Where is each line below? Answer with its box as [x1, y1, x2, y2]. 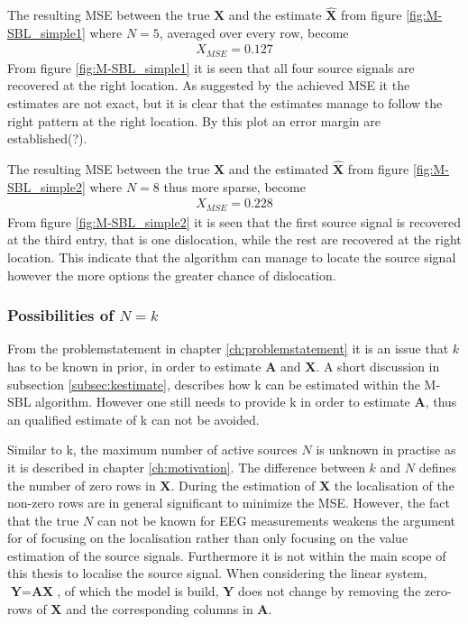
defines [418, 457, 456, 476]
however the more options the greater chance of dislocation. [7, 265, 336, 284]
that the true [7, 510, 79, 529]
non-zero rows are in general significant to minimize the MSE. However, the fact [7, 493, 450, 512]
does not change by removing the [238, 582, 421, 601]
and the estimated [228, 160, 329, 179]
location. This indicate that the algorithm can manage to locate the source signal [7, 247, 456, 266]
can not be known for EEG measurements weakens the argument [96, 510, 456, 529]
